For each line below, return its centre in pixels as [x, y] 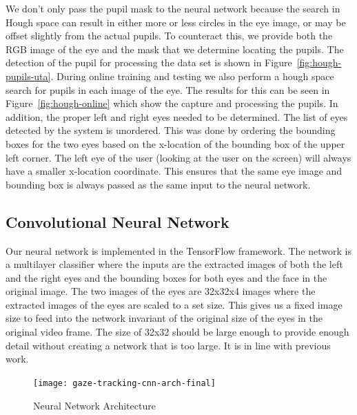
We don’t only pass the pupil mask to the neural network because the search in [173, 8]
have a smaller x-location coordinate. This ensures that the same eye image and [174, 171]
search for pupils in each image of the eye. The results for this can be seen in [168, 89]
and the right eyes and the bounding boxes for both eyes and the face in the [166, 277]
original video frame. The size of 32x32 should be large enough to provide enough [177, 332]
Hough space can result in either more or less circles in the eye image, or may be [176, 22]
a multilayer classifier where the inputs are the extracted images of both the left [174, 264]
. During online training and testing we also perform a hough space [192, 76]
